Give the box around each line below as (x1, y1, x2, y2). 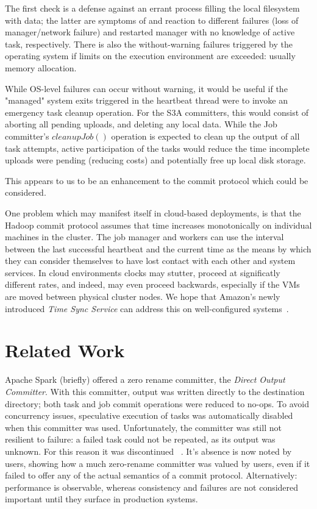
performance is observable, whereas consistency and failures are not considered (5, 480, 299, 493)
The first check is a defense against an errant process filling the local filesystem (5, 2, 300, 14)
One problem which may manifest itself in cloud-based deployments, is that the (5, 206, 301, 219)
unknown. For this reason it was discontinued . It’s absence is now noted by (5, 444, 292, 457)
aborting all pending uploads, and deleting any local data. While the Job (5, 118, 277, 130)
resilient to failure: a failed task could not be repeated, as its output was (5, 433, 276, 446)
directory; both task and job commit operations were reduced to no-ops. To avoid (5, 397, 309, 410)
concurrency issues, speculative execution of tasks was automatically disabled (5, 409, 293, 422)
